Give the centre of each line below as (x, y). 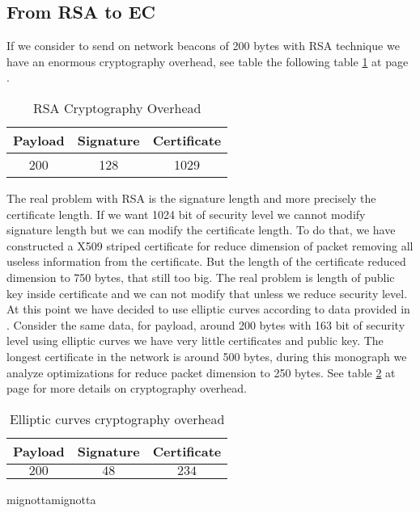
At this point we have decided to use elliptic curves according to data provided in (208, 309)
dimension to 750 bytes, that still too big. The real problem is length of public (201, 277)
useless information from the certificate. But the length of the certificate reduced (206, 261)
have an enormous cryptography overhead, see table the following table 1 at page (208, 61)
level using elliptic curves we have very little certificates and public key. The (195, 341)
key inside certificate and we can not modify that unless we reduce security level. (207, 293)
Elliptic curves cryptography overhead (117, 418)
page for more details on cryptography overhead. (127, 388)
